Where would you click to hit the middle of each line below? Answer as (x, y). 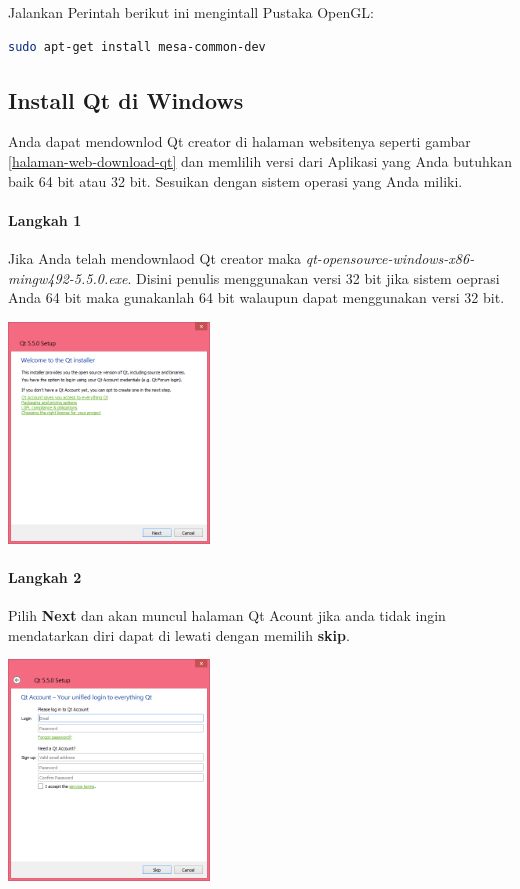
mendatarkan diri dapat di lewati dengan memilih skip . (179, 634)
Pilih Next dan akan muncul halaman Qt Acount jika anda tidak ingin (227, 615)
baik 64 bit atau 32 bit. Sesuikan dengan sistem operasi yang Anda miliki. (235, 180)
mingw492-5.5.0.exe (68, 277)
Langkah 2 (45, 576)
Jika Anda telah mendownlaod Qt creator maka (155, 257)
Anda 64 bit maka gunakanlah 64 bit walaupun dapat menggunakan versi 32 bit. (256, 297)
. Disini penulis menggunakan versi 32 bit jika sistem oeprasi (313, 277)
